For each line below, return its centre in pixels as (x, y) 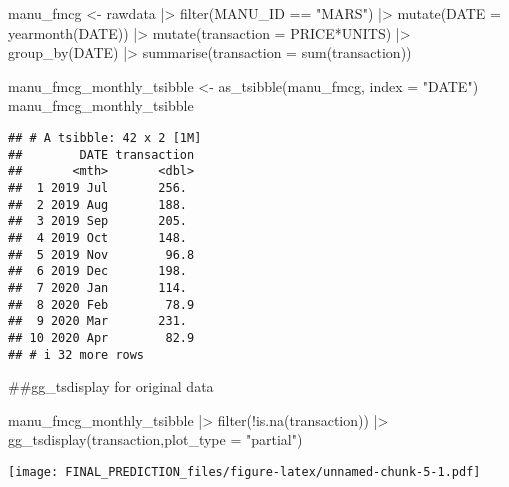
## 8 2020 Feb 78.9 (101, 304)
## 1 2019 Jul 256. (97, 187)
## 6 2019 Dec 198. (97, 271)
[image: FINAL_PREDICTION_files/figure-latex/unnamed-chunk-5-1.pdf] (244, 471)
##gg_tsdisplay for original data (111, 386)
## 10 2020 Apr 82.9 (101, 337)
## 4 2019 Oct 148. (97, 237)
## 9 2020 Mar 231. (97, 321)
